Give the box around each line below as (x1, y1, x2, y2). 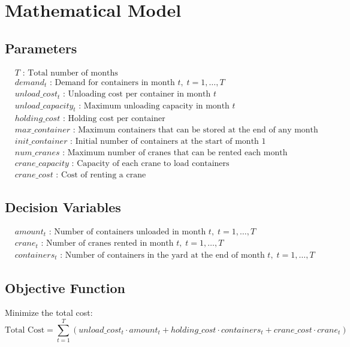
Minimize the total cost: (5, 306, 93, 319)
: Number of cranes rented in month (41, 239, 174, 248)
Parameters (5, 38, 77, 57)
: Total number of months (22, 68, 118, 77)
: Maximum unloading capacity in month (79, 101, 230, 110)
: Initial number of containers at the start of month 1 (70, 137, 266, 146)
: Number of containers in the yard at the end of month (60, 251, 265, 260)
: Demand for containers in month (49, 78, 175, 87)
